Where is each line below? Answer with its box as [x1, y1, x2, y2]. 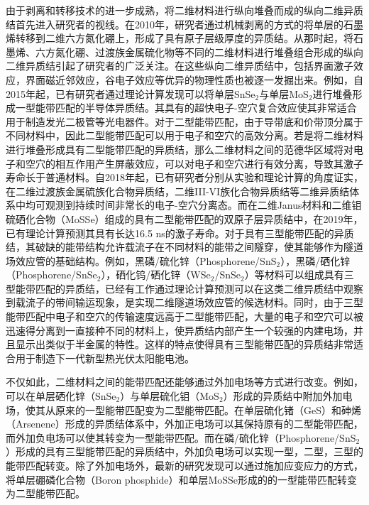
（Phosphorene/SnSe [6, 267, 97, 282]
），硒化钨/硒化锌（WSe [101, 267, 211, 282]
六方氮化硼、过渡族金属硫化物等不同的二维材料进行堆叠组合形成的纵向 [35, 44, 363, 59]
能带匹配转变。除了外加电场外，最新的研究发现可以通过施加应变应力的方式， [6, 458, 363, 472]
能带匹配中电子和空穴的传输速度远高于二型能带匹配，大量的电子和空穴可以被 [6, 309, 363, 324]
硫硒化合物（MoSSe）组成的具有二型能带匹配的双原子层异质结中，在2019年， [6, 211, 363, 226]
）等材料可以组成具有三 [244, 267, 354, 282]
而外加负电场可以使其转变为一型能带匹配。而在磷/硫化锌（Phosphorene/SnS [6, 430, 356, 445]
